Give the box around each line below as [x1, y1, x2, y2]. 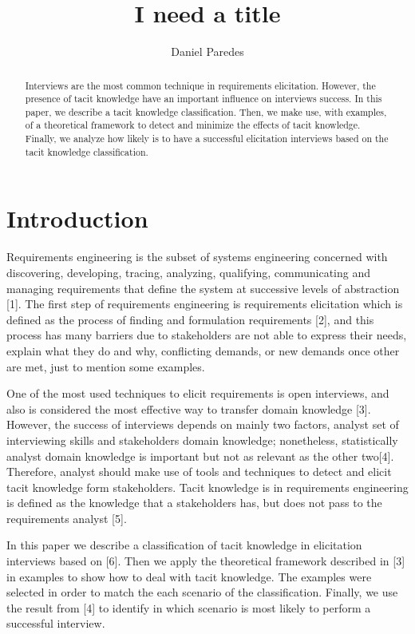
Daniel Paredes [171, 43, 244, 60]
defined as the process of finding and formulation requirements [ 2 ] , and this [6, 311, 374, 327]
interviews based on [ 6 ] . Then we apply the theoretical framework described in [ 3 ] [6, 553, 405, 569]
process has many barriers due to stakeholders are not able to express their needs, [6, 327, 407, 343]
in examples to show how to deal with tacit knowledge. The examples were [6, 568, 372, 584]
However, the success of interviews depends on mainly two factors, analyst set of [6, 416, 399, 433]
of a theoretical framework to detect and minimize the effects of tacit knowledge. [25, 118, 361, 132]
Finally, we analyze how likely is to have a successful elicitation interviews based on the [25, 132, 389, 145]
